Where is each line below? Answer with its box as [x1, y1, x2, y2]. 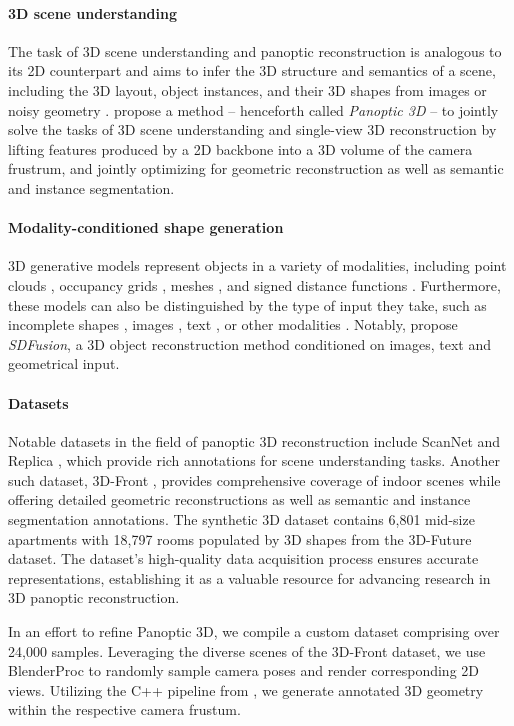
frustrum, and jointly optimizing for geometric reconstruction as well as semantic [8, 158, 504, 179]
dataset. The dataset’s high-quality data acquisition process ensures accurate [8, 548, 479, 569]
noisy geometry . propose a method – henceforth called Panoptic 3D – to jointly [8, 99, 499, 120]
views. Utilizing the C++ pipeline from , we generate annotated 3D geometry [8, 679, 484, 700]
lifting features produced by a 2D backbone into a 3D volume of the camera [8, 138, 473, 159]
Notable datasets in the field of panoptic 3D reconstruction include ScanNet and [8, 430, 501, 451]
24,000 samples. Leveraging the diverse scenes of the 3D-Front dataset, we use [8, 640, 486, 661]
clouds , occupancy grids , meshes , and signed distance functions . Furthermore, [8, 274, 501, 295]
